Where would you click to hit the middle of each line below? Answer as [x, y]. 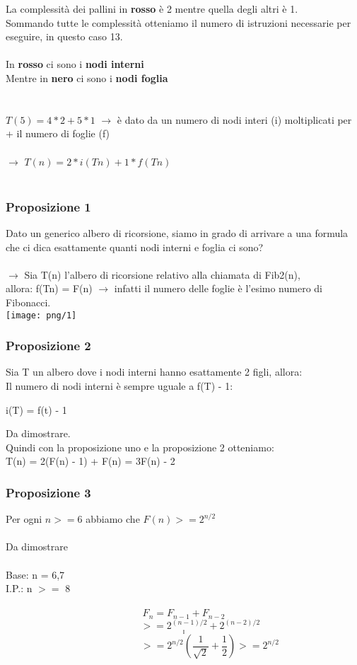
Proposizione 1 [48, 206]
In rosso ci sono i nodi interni [75, 64]
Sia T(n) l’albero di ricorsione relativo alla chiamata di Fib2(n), [162, 274]
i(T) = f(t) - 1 [36, 409]
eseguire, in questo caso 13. [64, 36]
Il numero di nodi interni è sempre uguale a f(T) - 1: [119, 385]
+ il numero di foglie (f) [58, 133]
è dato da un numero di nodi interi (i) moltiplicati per [234, 119]
